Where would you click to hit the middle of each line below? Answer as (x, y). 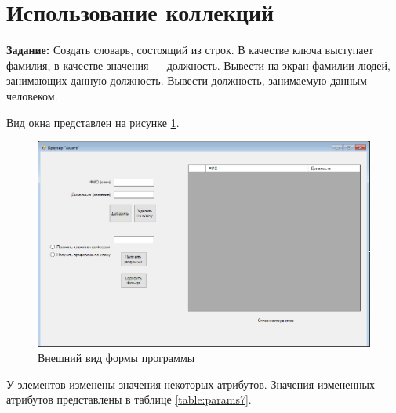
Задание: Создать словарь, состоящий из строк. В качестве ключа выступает (190, 50)
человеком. (32, 95)
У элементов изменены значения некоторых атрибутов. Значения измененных (191, 384)
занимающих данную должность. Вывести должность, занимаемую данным (187, 80)
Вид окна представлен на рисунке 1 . (93, 122)
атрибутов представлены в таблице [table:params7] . (129, 399)
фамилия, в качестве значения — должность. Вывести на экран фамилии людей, (198, 65)
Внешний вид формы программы (116, 358)
